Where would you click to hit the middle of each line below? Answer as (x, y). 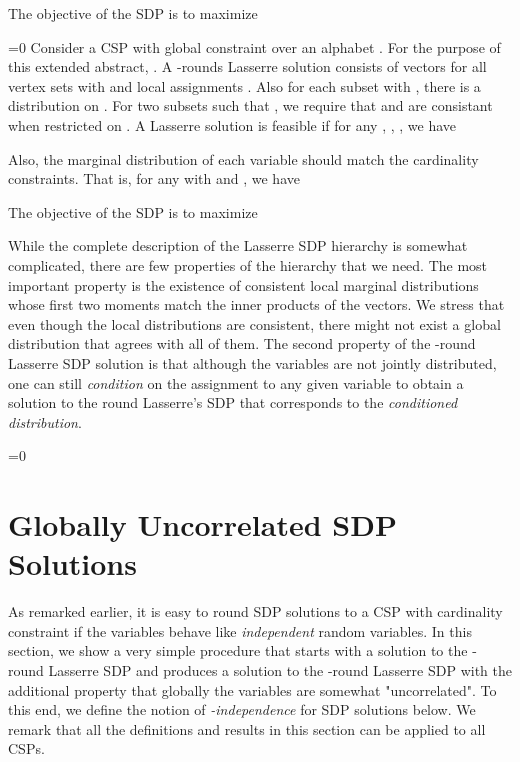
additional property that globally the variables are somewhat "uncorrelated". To (252, 689)
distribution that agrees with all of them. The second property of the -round (242, 343)
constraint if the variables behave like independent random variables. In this (240, 630)
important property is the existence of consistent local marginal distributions (243, 284)
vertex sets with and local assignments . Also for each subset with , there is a (244, 85)
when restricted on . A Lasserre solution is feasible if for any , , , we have (232, 124)
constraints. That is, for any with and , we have (154, 178)
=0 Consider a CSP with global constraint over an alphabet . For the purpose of (254, 46)
